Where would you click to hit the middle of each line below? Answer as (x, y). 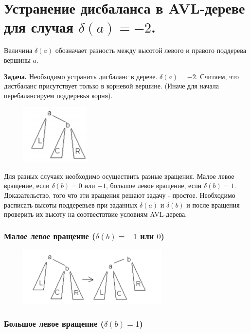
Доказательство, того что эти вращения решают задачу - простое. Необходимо (120, 195)
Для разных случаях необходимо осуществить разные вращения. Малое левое (119, 176)
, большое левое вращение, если (154, 185)
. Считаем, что (217, 76)
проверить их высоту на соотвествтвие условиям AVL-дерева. (96, 214)
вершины (17, 60)
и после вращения (213, 204)
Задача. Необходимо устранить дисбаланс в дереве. (81, 76)
